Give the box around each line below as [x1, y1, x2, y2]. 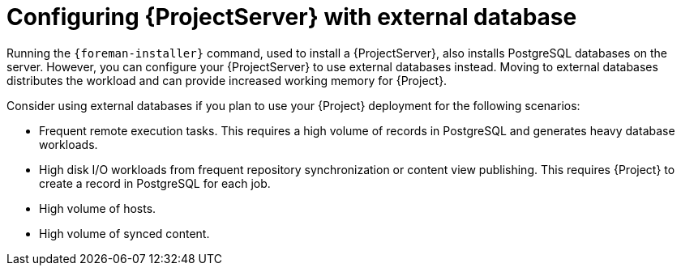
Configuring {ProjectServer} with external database [6, 3, 577, 31]
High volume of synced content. [39, 226, 210, 240]
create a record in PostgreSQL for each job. [39, 176, 271, 190]
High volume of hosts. [39, 201, 156, 215]
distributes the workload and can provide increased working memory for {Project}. [6, 73, 448, 87]
